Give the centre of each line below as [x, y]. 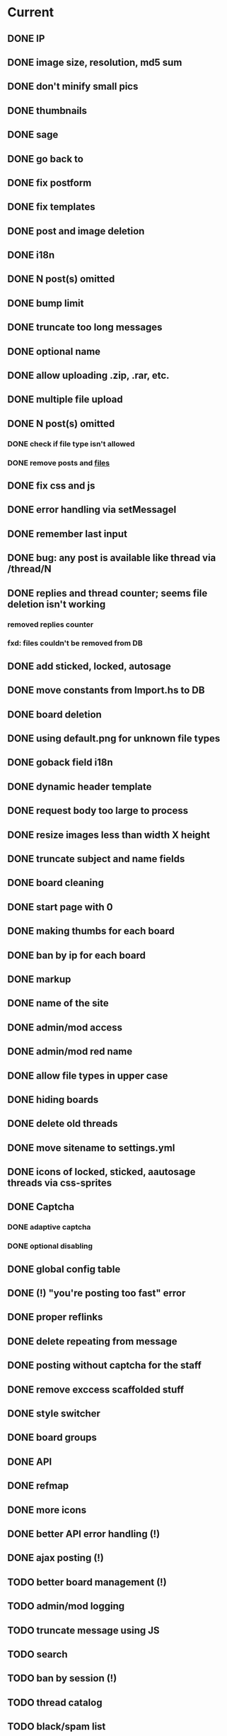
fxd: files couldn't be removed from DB [75, 643]
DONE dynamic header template [80, 787]
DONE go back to [45, 159]
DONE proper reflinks [55, 1317]
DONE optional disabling [50, 1246]
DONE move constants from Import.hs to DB [106, 690]
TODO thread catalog [55, 1702]
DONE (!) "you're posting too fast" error [97, 1293]
